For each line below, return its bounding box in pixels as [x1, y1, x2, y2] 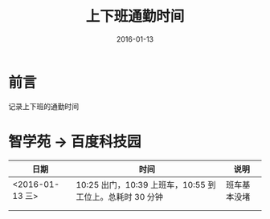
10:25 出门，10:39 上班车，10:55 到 [76, 179, 216, 190]
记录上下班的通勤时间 [8, 101, 79, 111]
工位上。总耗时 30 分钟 [76, 191, 163, 202]
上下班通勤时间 [85, 7, 185, 26]
